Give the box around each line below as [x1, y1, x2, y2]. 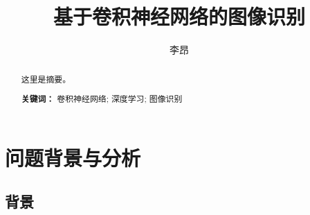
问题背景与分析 [5, 143, 141, 171]
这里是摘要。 [21, 73, 71, 85]
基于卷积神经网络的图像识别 [53, 2, 305, 31]
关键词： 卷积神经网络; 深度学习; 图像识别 [21, 93, 183, 105]
